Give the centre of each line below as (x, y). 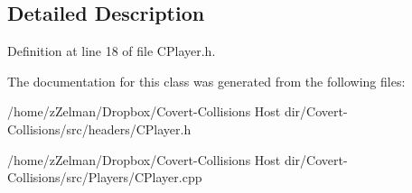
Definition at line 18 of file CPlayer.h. (112, 51)
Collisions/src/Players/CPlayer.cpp (105, 177)
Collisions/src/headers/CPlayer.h (99, 129)
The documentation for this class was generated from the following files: (206, 81)
